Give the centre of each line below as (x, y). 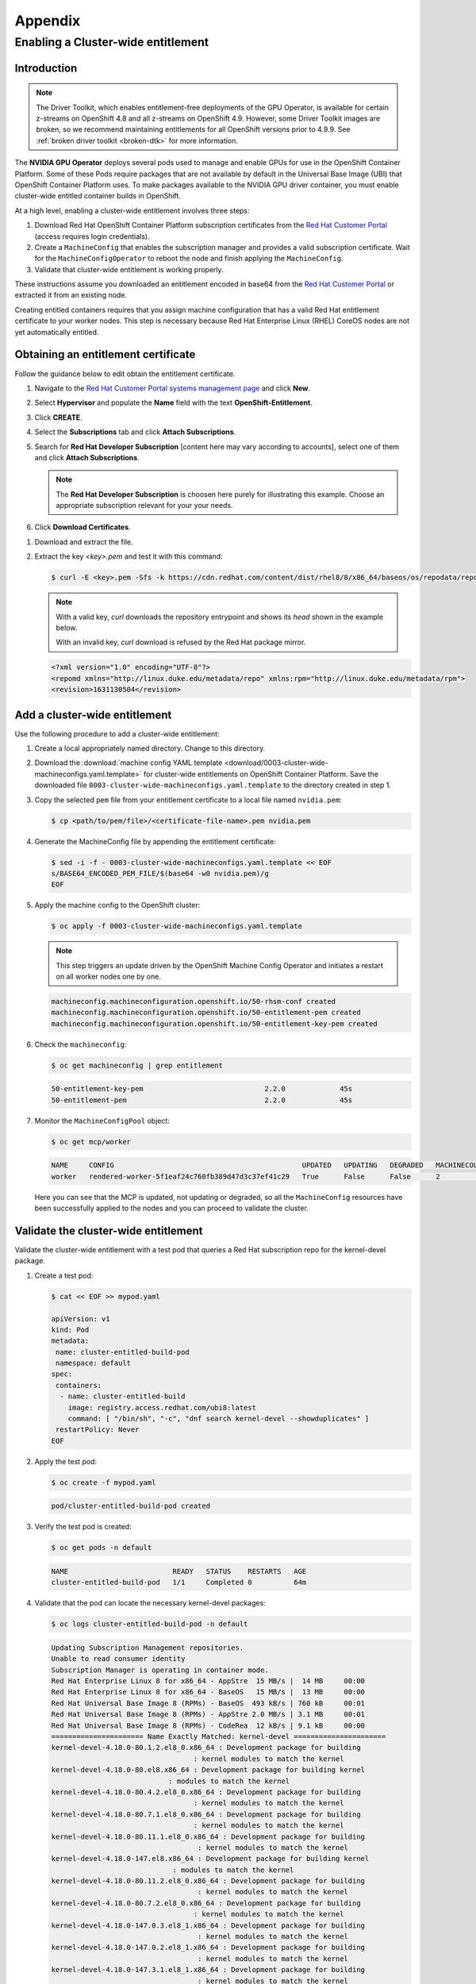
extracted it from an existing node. (71, 295)
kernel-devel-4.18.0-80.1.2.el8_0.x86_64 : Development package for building (206, 1748)
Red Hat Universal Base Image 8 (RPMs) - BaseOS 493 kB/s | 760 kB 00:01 (208, 1703)
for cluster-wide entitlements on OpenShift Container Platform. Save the (261, 774)
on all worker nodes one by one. (109, 977)
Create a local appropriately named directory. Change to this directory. (150, 748)
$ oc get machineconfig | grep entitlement (137, 1065)
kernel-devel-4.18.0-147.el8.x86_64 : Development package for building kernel (210, 1859)
